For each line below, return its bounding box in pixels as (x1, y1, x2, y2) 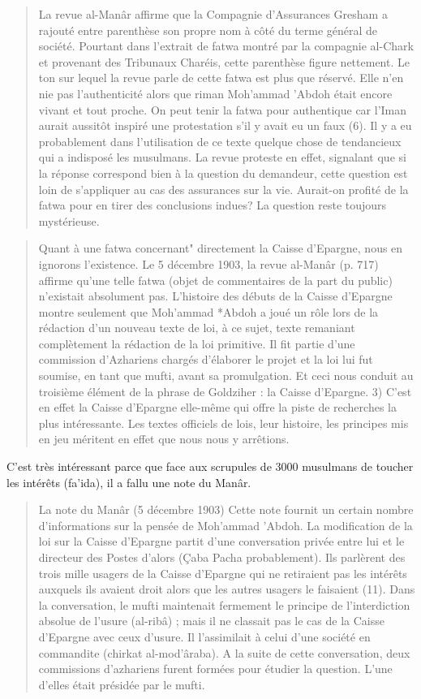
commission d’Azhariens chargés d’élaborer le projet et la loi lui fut (38, 351, 373, 368)
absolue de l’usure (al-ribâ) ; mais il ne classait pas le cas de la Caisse (38, 612, 384, 629)
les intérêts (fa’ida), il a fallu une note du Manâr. (6, 473, 251, 490)
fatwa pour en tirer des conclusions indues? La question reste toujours (38, 196, 387, 214)
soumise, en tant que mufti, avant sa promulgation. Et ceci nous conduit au (38, 367, 414, 384)
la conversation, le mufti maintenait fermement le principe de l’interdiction (38, 596, 410, 613)
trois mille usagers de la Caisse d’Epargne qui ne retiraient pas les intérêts (38, 564, 407, 581)
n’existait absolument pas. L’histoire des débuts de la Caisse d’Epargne (38, 287, 393, 304)
